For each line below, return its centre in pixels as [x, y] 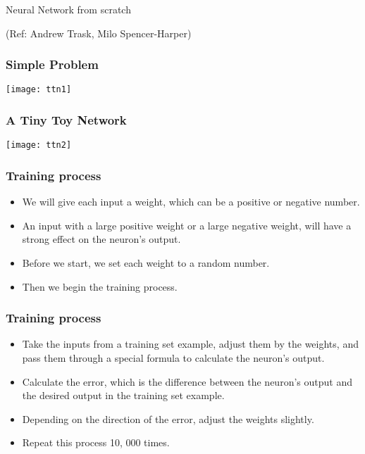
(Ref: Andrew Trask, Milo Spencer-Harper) [99, 33]
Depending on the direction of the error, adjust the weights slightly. [168, 418]
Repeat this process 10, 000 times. [96, 442]
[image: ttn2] [39, 145]
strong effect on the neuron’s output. [101, 239]
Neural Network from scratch [68, 9]
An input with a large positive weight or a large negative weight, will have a [187, 225]
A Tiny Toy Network [66, 119]
